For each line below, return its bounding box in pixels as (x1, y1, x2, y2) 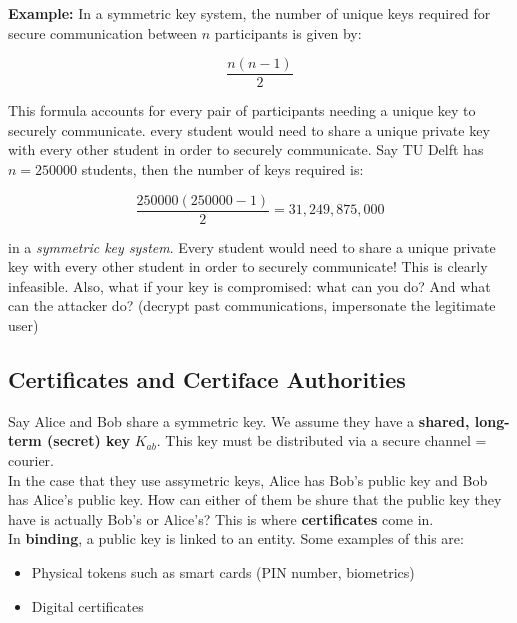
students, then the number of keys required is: (81, 159, 364, 180)
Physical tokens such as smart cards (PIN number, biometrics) (31, 562, 415, 583)
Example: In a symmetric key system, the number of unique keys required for (8, 3, 491, 23)
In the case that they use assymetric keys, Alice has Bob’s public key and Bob (8, 469, 488, 490)
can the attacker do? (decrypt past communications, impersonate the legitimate (8, 295, 496, 316)
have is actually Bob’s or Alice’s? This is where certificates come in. (8, 508, 434, 529)
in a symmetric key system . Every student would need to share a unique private (8, 236, 496, 257)
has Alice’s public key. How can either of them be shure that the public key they (8, 489, 502, 510)
